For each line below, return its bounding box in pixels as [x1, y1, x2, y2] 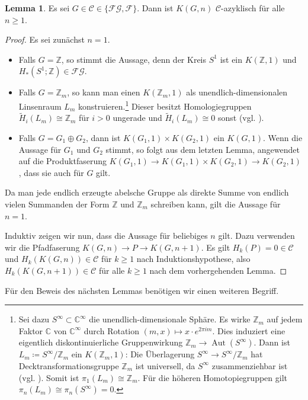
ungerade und [113, 111, 162, 124]
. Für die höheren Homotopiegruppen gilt [137, 371, 287, 383]
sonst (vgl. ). [217, 111, 264, 124]
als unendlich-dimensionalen [186, 86, 288, 98]
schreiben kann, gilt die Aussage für [150, 198, 281, 210]
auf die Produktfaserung [18, 155, 107, 167]
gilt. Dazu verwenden [218, 229, 295, 242]
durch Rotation [84, 324, 140, 337]
